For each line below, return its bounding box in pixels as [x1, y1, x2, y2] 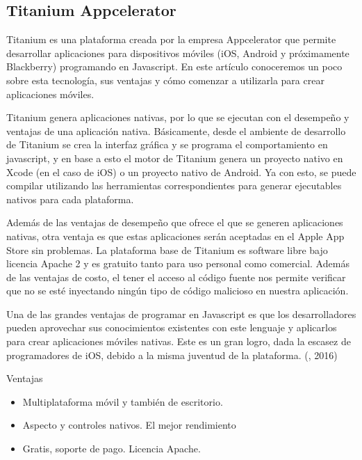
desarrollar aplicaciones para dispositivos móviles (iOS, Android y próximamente [6, 45, 349, 60]
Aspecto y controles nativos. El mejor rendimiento [22, 418, 236, 432]
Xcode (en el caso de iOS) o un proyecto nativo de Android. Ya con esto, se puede [6, 164, 356, 179]
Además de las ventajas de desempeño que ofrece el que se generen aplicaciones [6, 215, 343, 230]
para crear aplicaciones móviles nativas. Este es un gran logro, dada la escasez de [6, 334, 351, 349]
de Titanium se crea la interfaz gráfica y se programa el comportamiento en [6, 137, 328, 152]
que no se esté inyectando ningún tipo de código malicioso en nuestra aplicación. [6, 283, 349, 298]
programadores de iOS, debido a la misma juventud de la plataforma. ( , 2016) [6, 347, 338, 362]
